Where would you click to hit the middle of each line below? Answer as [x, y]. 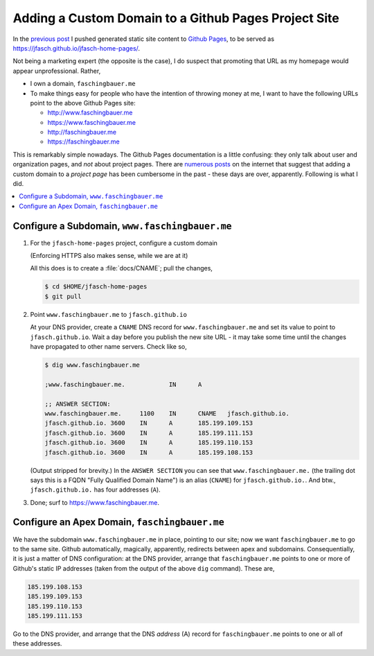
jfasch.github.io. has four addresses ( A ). [95, 490]
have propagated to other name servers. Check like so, [108, 347]
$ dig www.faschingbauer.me [92, 365]
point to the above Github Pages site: [83, 103]
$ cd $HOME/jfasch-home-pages [96, 287]
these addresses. [37, 644]
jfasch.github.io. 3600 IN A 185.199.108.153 [149, 452]
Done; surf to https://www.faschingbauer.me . [95, 502]
